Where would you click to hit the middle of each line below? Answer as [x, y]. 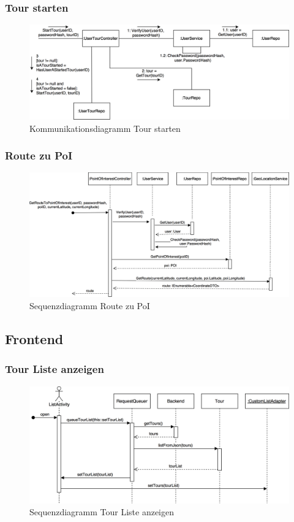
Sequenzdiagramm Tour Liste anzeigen [102, 512]
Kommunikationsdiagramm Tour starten [105, 128]
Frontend [34, 338]
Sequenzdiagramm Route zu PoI [90, 305]
